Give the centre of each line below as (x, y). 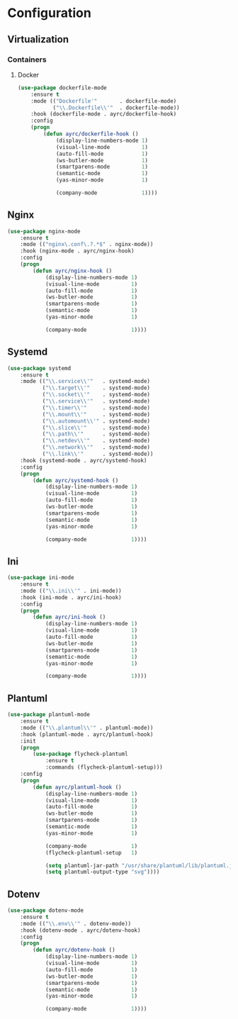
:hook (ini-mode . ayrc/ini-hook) (71, 597)
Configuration (50, 13)
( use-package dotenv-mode (45, 911)
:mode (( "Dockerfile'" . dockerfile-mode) (104, 101)
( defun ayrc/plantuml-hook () (77, 787)
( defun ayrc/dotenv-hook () (74, 950)
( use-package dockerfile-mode (62, 88)
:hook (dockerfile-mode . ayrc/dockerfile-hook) (104, 114)
